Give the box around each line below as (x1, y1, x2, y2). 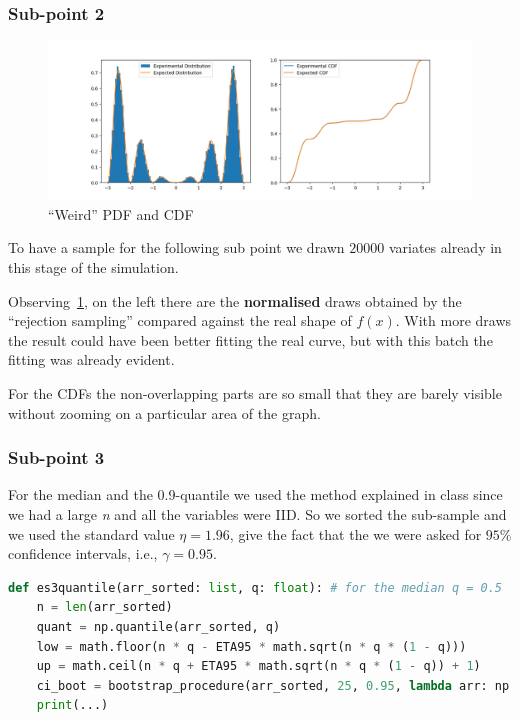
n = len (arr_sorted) (36, 600, 173, 615)
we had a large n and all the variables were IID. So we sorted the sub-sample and (8, 503, 507, 524)
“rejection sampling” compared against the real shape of (8, 310, 352, 331)
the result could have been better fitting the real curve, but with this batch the (8, 329, 493, 350)
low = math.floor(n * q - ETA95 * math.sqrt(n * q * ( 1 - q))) (36, 639, 467, 654)
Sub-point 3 (8, 445, 105, 470)
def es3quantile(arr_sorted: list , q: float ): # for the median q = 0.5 (8, 580, 502, 595)
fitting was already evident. (8, 349, 175, 370)
